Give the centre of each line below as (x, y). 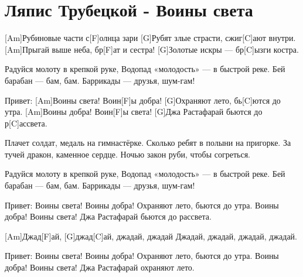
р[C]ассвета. (26, 123)
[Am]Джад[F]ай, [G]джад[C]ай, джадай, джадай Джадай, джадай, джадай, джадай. (151, 236)
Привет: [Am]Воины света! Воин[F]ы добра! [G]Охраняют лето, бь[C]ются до (143, 100)
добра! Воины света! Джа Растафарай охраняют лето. (100, 267)
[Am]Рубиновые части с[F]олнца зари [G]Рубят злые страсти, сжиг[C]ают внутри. (150, 38)
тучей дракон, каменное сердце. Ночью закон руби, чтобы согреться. (127, 154)
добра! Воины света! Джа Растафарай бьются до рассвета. (108, 216)
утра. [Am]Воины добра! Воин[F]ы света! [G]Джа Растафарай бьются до (134, 112)
